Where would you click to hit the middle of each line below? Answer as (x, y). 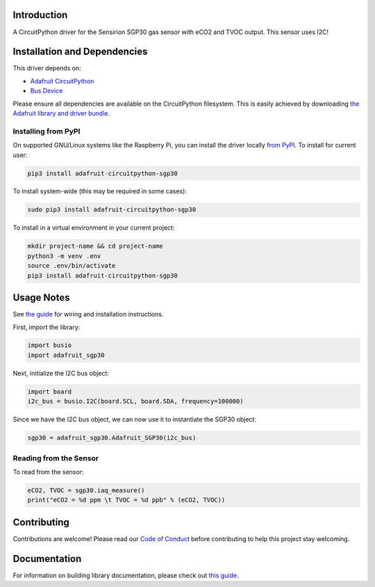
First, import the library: (47, 327)
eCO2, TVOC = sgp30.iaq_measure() (86, 490)
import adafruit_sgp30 (66, 355)
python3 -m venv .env (64, 256)
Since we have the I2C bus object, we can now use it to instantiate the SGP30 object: (135, 419)
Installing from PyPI (47, 131)
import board (50, 392)
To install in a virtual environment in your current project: (94, 228)
